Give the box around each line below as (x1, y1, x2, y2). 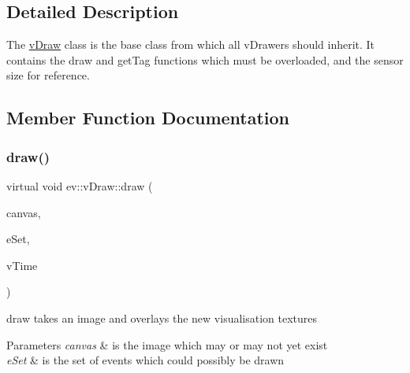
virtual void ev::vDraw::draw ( (6, 177, 153, 194)
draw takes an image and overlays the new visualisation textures (6, 309, 318, 326)
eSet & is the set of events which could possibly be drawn (6, 352, 285, 368)
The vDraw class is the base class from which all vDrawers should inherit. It (6, 36, 375, 53)
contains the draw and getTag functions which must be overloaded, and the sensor (6, 51, 404, 68)
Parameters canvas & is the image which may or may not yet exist (6, 336, 328, 353)
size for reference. (6, 67, 90, 83)
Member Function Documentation (6, 105, 290, 130)
